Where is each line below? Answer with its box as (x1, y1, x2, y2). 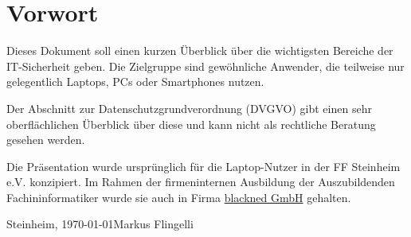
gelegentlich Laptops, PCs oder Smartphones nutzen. (6, 73, 264, 90)
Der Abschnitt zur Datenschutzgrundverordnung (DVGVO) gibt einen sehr (6, 99, 372, 116)
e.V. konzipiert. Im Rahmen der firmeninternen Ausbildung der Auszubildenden (6, 173, 395, 190)
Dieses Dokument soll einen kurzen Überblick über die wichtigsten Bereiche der (6, 42, 393, 59)
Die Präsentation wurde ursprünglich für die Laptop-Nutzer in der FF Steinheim (6, 157, 401, 174)
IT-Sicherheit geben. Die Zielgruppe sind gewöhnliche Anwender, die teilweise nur (6, 57, 405, 74)
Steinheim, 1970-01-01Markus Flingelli (6, 216, 194, 232)
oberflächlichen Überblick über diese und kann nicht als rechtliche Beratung (6, 115, 376, 132)
